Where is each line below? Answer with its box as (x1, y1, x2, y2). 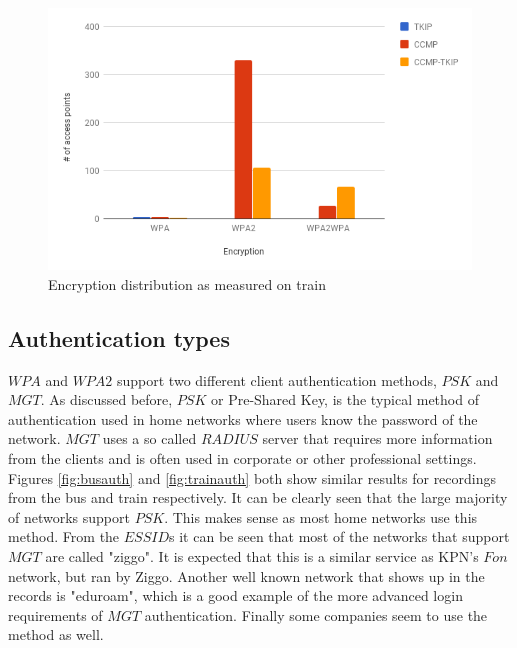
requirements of (8, 604, 103, 625)
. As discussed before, (40, 389, 173, 410)
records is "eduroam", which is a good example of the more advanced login (8, 585, 463, 606)
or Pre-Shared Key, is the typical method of (211, 389, 479, 410)
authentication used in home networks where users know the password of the (8, 408, 478, 429)
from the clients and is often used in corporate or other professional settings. (8, 447, 477, 468)
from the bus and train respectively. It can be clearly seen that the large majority (8, 487, 508, 508)
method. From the (8, 526, 120, 547)
